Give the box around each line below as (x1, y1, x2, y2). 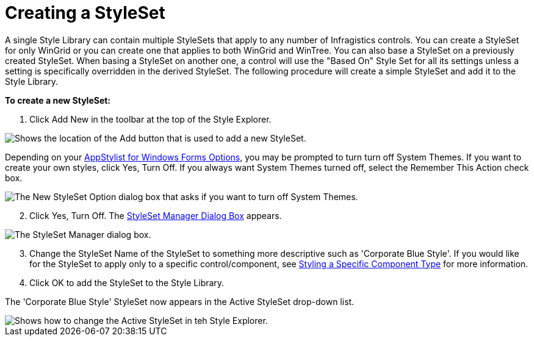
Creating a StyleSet (5, 2, 165, 23)
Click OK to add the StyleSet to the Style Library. (29, 277, 225, 288)
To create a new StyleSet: (5, 95, 111, 106)
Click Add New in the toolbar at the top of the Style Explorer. (29, 113, 272, 124)
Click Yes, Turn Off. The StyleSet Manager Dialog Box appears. (29, 210, 282, 221)
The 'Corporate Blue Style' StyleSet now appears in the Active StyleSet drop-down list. (5, 296, 355, 307)
